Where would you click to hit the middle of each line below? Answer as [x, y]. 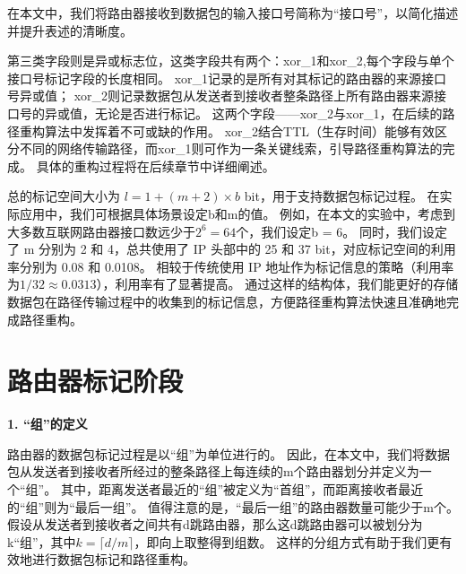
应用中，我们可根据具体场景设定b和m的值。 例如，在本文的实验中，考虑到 [237, 213]
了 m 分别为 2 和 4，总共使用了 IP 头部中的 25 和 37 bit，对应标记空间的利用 [232, 249]
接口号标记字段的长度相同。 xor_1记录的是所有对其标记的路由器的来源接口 [227, 78]
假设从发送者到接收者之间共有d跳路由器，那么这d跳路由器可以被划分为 [215, 524]
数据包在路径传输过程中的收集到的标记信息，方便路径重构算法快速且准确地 [227, 301]
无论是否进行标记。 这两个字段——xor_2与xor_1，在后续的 [268, 113]
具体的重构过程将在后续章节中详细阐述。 [155, 165]
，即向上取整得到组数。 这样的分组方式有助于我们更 [287, 541]
